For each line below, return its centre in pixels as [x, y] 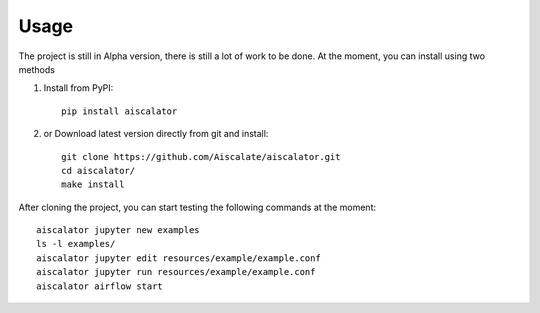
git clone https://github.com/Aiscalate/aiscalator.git [201, 156]
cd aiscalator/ [98, 170]
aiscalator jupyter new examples [118, 230]
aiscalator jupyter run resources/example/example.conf [176, 272]
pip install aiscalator [119, 111]
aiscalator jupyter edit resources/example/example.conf [179, 258]
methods [36, 69]
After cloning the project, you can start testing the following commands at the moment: [197, 207]
